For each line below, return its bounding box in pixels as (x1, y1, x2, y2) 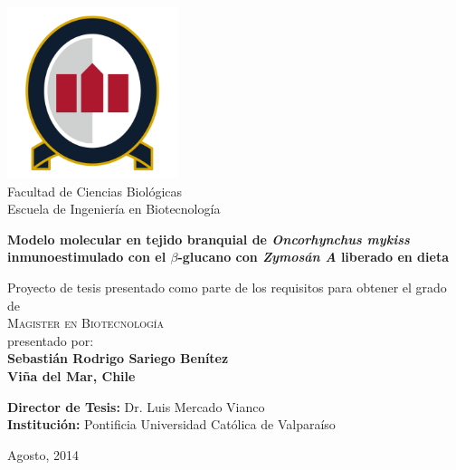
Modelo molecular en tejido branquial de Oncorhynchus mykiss (7, 229, 410, 248)
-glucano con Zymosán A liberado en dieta (177, 247, 449, 266)
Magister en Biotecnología (7, 313, 164, 332)
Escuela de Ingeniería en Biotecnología (7, 199, 221, 218)
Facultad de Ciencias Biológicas (7, 181, 183, 200)
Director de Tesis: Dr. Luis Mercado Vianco (7, 397, 265, 416)
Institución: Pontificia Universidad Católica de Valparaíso (7, 415, 336, 434)
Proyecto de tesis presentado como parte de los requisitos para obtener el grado (7, 277, 447, 296)
